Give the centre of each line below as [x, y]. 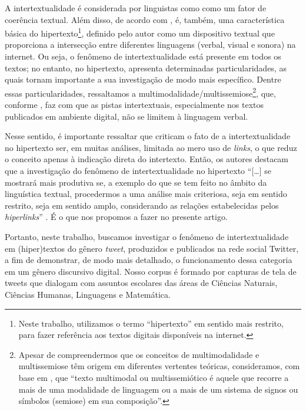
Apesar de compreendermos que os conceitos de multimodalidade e [139, 354]
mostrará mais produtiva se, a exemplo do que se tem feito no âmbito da [136, 182]
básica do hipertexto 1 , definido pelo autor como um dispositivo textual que [140, 32]
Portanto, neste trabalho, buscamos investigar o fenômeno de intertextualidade [147, 236]
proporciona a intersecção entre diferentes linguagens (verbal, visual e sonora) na [150, 45]
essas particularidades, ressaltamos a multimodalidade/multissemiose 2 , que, [140, 92]
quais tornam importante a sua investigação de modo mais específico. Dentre [143, 79]
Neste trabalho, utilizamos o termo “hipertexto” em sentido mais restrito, [151, 323]
